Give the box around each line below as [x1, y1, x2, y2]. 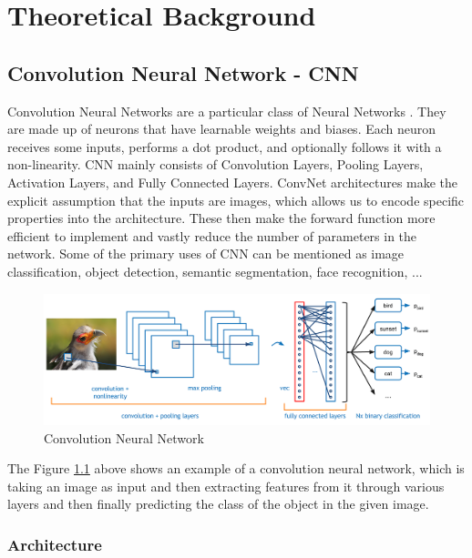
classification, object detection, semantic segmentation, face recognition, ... [7, 261, 423, 280]
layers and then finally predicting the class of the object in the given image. [7, 494, 429, 513]
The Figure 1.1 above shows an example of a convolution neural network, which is [7, 459, 465, 478]
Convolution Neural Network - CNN [7, 58, 359, 86]
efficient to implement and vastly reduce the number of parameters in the [7, 226, 417, 245]
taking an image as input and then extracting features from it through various [7, 476, 445, 495]
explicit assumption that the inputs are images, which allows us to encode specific [7, 190, 465, 209]
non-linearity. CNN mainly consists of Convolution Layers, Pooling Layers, [7, 155, 424, 174]
